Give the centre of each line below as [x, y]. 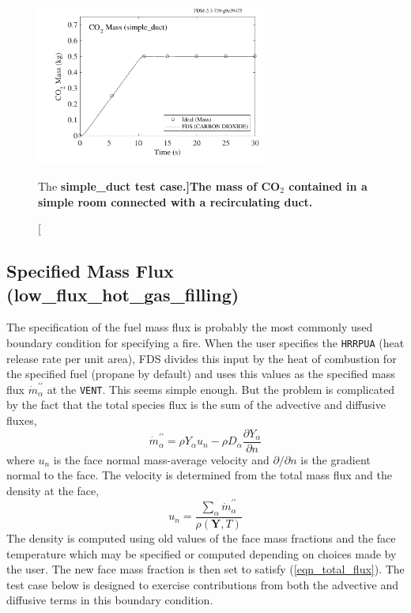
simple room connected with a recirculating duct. [175, 201]
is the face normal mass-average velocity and [161, 459]
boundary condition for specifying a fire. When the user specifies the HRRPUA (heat [205, 342]
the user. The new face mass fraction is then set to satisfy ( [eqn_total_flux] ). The [205, 569]
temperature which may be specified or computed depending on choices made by [202, 553]
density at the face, [53, 490]
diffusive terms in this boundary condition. [110, 600]
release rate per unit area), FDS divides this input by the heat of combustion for [202, 358]
